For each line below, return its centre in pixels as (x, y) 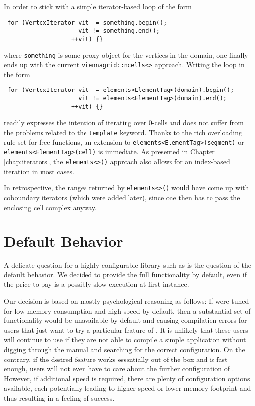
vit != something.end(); (119, 31)
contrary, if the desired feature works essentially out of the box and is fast (116, 359)
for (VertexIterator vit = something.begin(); (87, 23)
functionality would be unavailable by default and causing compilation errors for (126, 320)
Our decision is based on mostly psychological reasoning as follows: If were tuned (127, 301)
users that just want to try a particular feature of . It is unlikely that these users (126, 330)
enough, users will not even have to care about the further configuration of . (119, 369)
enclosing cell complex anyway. (50, 207)
